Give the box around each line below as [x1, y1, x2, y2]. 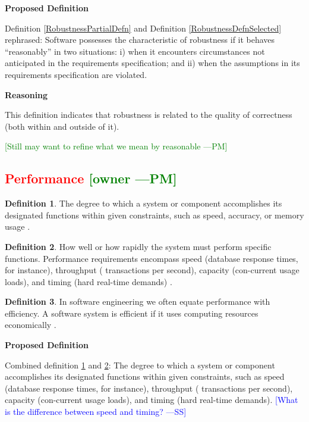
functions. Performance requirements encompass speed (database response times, [5, 252, 298, 264]
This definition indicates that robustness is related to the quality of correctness [5, 108, 292, 121]
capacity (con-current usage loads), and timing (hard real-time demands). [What [5, 393, 298, 406]
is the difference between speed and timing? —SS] [5, 405, 187, 418]
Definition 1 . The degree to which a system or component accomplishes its [5, 197, 282, 210]
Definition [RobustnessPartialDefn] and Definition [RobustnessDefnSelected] [5, 21, 282, 34]
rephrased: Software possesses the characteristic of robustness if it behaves [5, 33, 275, 46]
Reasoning [5, 88, 48, 101]
